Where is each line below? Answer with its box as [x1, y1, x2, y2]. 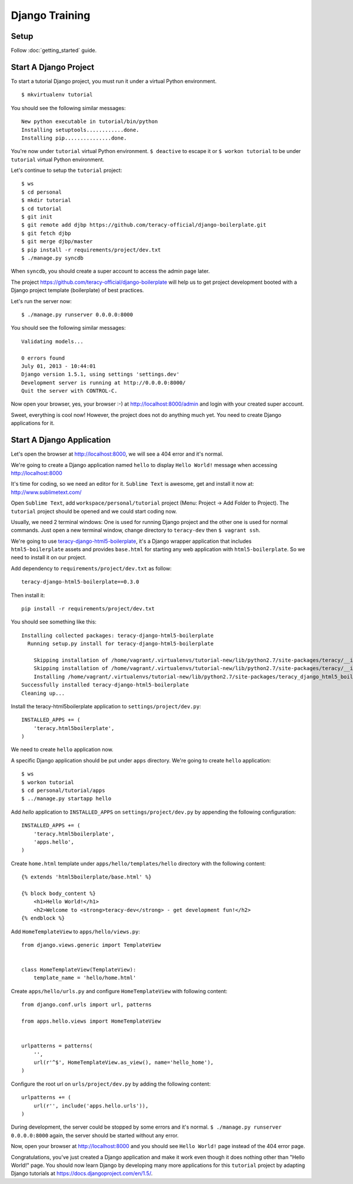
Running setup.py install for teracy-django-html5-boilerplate [27, 641, 214, 647]
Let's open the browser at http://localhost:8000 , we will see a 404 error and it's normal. [11, 450, 224, 457]
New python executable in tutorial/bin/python [21, 118, 158, 125]
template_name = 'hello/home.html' [33, 974, 136, 981]
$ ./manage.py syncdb [21, 255, 84, 261]
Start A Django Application [11, 435, 111, 445]
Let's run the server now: [11, 297, 72, 304]
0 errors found [21, 354, 65, 361]
